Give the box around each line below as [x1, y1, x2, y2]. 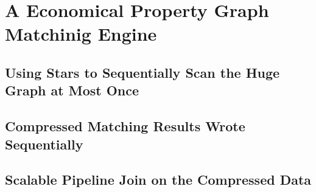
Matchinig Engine [5, 21, 157, 46]
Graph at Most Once [5, 81, 139, 100]
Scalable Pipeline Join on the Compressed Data [5, 170, 312, 189]
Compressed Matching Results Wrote [5, 117, 245, 135]
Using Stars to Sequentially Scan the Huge [5, 63, 280, 81]
